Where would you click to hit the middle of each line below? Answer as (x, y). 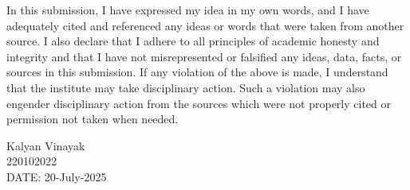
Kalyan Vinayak (46, 145)
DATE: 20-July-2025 (57, 176)
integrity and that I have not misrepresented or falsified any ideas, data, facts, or (204, 56)
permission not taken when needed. (93, 119)
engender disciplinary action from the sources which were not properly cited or (199, 103)
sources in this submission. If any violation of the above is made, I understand (197, 72)
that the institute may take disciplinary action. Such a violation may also (186, 87)
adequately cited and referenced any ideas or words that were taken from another (205, 25)
